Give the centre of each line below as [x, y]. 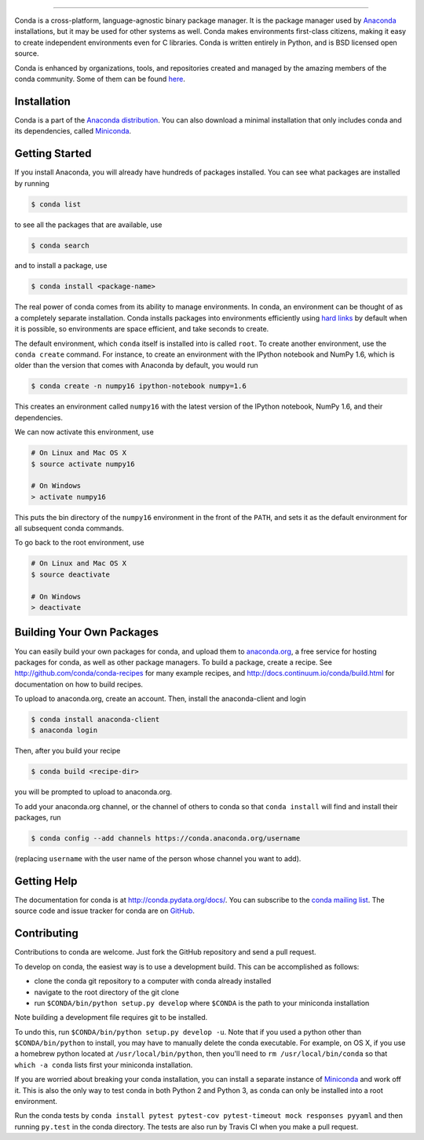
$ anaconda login [64, 730]
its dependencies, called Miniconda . [73, 131]
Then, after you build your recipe [68, 751]
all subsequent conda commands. [69, 528]
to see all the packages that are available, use [88, 225]
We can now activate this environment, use [84, 432]
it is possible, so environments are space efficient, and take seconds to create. [142, 329]
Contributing [46, 934]
